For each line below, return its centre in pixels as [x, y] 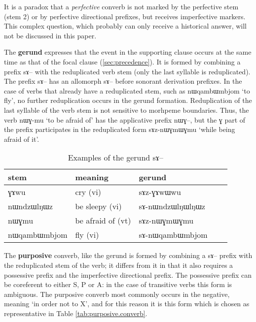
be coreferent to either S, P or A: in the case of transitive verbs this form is [118, 284]
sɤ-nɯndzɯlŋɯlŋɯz [172, 206]
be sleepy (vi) [98, 206]
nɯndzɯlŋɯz [30, 206]
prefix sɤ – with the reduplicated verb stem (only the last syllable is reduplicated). [127, 71]
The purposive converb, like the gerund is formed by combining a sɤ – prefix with [128, 255]
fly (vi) [87, 235]
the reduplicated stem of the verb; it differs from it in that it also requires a [119, 265]
